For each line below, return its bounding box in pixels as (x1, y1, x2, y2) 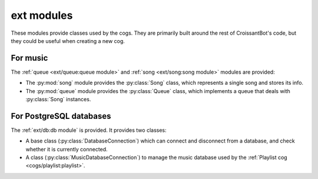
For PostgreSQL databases (11, 111, 111, 121)
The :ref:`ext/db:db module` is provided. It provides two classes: (11, 127, 167, 134)
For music (11, 53, 48, 63)
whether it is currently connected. (25, 145, 108, 153)
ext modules (11, 9, 73, 22)
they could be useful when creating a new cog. (11, 37, 125, 44)
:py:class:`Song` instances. (25, 96, 91, 103)
